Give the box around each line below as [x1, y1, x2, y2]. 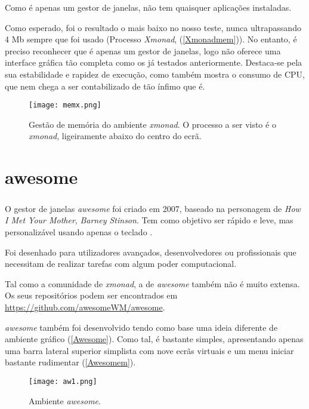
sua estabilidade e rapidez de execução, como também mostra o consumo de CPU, [5, 67, 305, 80]
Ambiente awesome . [29, 394, 101, 407]
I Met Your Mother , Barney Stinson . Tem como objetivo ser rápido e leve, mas [5, 214, 293, 226]
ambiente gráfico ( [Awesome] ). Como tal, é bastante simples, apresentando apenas [5, 333, 304, 345]
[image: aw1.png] [29, 377, 97, 386]
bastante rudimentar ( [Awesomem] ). [5, 356, 136, 368]
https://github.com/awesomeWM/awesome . [5, 300, 165, 313]
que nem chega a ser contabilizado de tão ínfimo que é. [5, 79, 205, 92]
